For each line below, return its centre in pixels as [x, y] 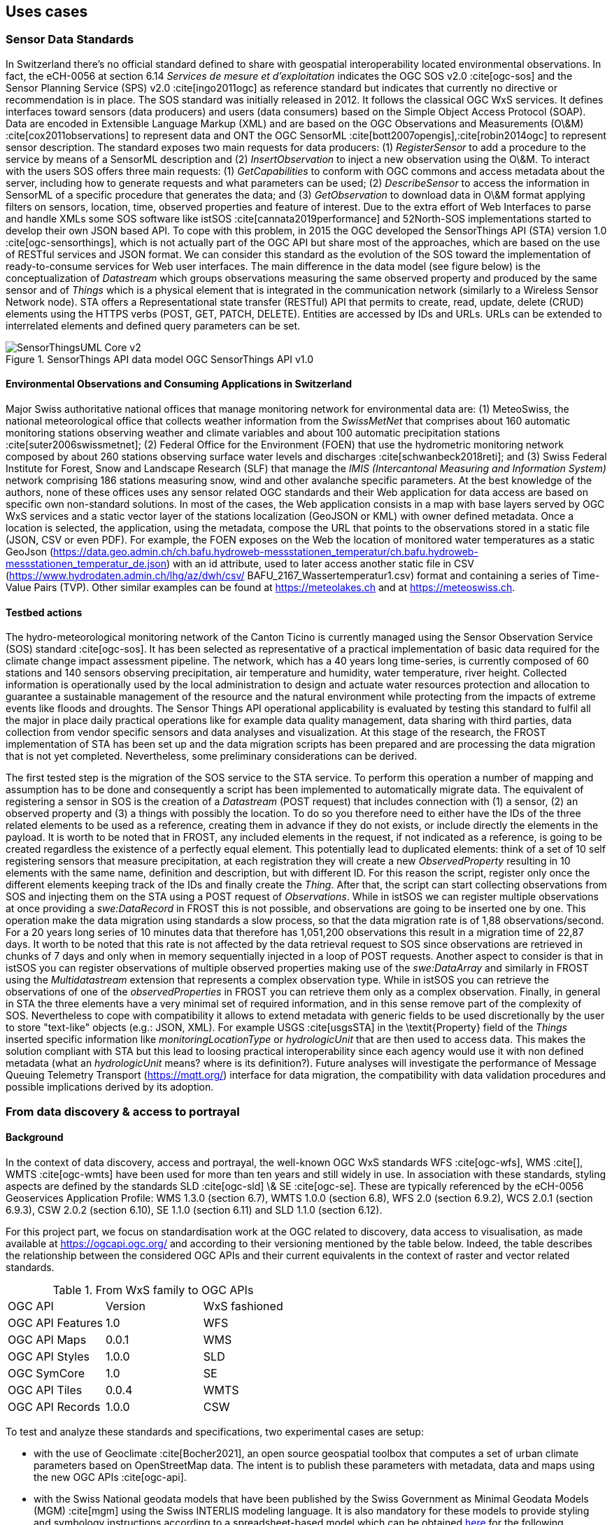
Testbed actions [44, 612]
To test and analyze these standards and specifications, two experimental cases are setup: [215, 1431]
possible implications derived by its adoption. [110, 1087]
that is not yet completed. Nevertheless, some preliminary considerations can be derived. [212, 756]
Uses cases [47, 12]
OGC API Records [54, 1406]
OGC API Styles [49, 1356]
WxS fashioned [243, 1306]
